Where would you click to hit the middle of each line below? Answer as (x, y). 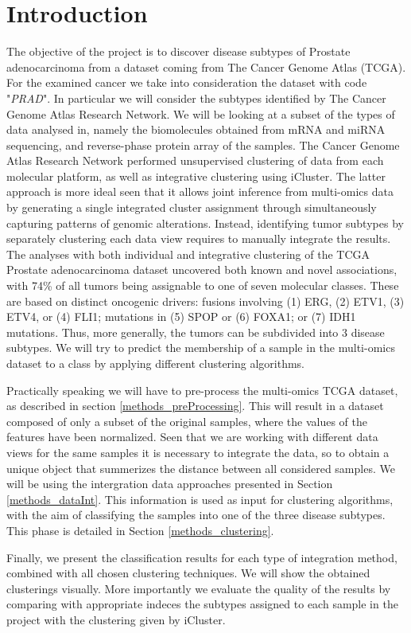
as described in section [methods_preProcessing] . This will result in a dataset (195, 406)
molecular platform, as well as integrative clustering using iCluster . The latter (196, 176)
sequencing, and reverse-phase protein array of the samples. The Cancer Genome (203, 145)
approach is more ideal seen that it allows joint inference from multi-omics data (200, 191)
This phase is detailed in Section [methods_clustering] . (140, 530)
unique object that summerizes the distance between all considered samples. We (201, 468)
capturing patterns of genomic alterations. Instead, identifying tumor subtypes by (205, 223)
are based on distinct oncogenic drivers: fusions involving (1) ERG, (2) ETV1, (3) (205, 301)
